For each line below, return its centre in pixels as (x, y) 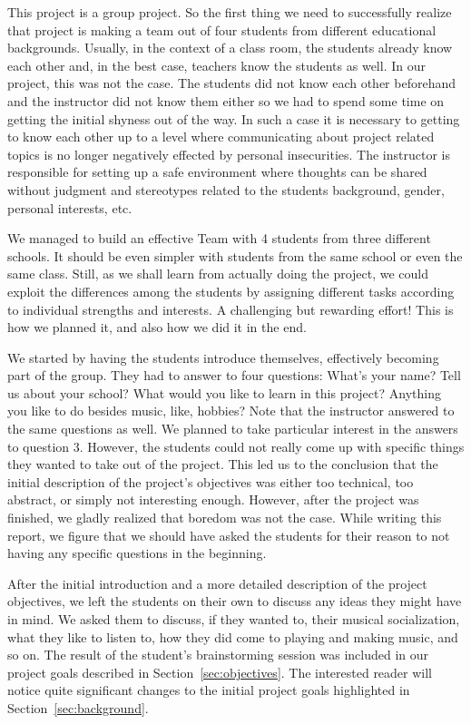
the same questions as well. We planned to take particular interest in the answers (233, 429)
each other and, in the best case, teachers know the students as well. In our (216, 65)
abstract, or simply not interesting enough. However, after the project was (213, 499)
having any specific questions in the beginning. (137, 553)
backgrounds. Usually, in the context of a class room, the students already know (230, 48)
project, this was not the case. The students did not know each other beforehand (231, 83)
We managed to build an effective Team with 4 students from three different (219, 238)
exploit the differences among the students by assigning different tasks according (231, 291)
